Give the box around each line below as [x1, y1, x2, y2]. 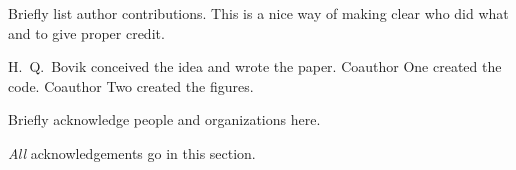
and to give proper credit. [8, 22, 165, 43]
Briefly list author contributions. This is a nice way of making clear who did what [8, 3, 509, 23]
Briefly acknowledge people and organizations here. [8, 109, 321, 130]
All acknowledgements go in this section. [8, 142, 256, 163]
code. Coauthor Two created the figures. [8, 75, 254, 96]
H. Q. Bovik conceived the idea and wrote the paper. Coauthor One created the [8, 56, 502, 77]
